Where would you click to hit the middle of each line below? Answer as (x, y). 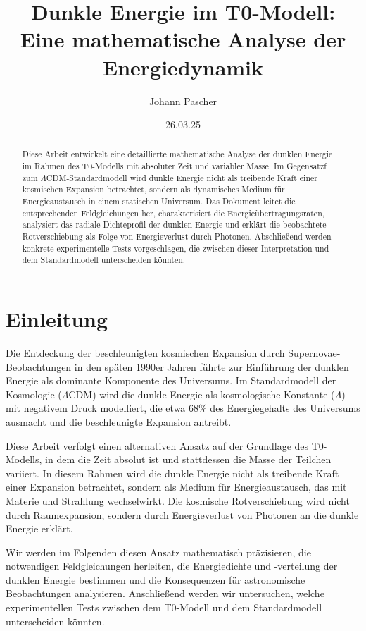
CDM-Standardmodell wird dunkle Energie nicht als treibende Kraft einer (182, 177)
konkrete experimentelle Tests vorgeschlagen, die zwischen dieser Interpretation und (176, 248)
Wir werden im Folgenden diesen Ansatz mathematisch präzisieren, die (158, 552)
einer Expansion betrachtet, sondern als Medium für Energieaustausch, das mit (176, 487)
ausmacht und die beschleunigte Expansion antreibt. (119, 421)
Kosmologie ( (34, 394)
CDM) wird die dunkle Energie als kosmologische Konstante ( (202, 394)
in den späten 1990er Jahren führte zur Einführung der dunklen (212, 366)
